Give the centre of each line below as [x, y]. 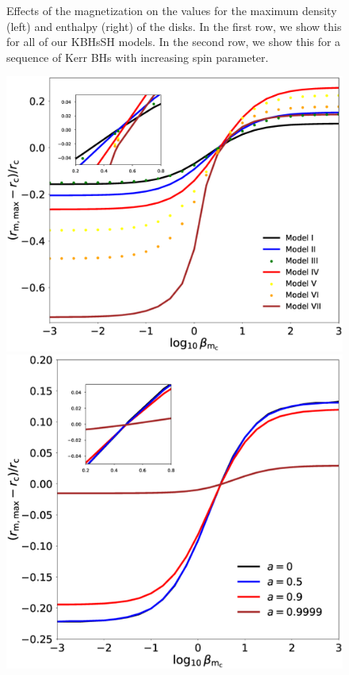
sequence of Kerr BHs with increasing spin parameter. [138, 57]
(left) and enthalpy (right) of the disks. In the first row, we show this [174, 26]
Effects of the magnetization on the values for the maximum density [172, 10]
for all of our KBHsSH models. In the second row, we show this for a [174, 42]
